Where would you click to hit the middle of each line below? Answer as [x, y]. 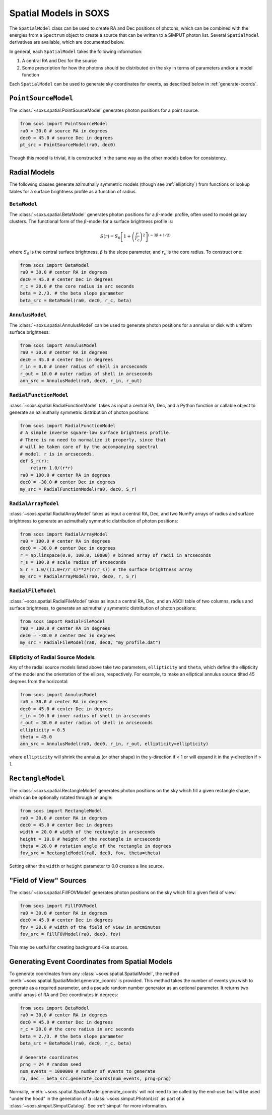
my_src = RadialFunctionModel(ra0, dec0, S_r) [78, 489]
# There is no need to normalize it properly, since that [93, 440]
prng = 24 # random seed [51, 1064]
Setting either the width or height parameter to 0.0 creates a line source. [87, 866]
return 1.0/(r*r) [52, 468]
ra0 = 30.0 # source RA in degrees [64, 131]
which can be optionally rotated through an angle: [61, 797]
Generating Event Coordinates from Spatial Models [91, 961]
